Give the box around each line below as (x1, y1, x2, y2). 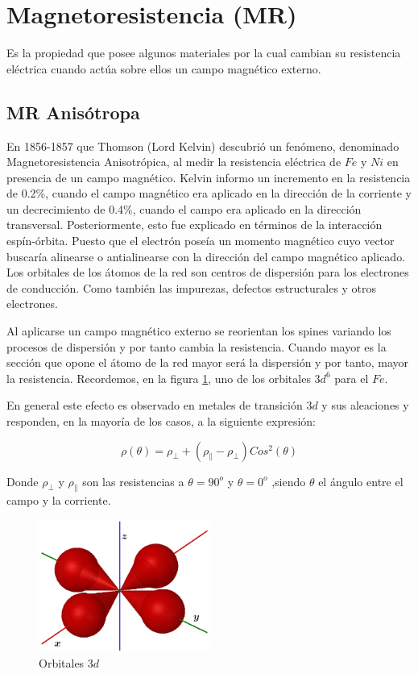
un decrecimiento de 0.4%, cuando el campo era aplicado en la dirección (6, 200, 362, 217)
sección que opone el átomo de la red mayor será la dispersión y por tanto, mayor (6, 354, 409, 371)
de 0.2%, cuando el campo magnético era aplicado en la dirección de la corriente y (6, 185, 412, 202)
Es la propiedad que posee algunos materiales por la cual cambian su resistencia (6, 44, 401, 61)
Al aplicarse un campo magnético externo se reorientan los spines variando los (6, 322, 391, 339)
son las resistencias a (82, 472, 184, 489)
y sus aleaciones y (321, 397, 409, 414)
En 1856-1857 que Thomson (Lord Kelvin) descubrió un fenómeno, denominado (6, 137, 399, 154)
